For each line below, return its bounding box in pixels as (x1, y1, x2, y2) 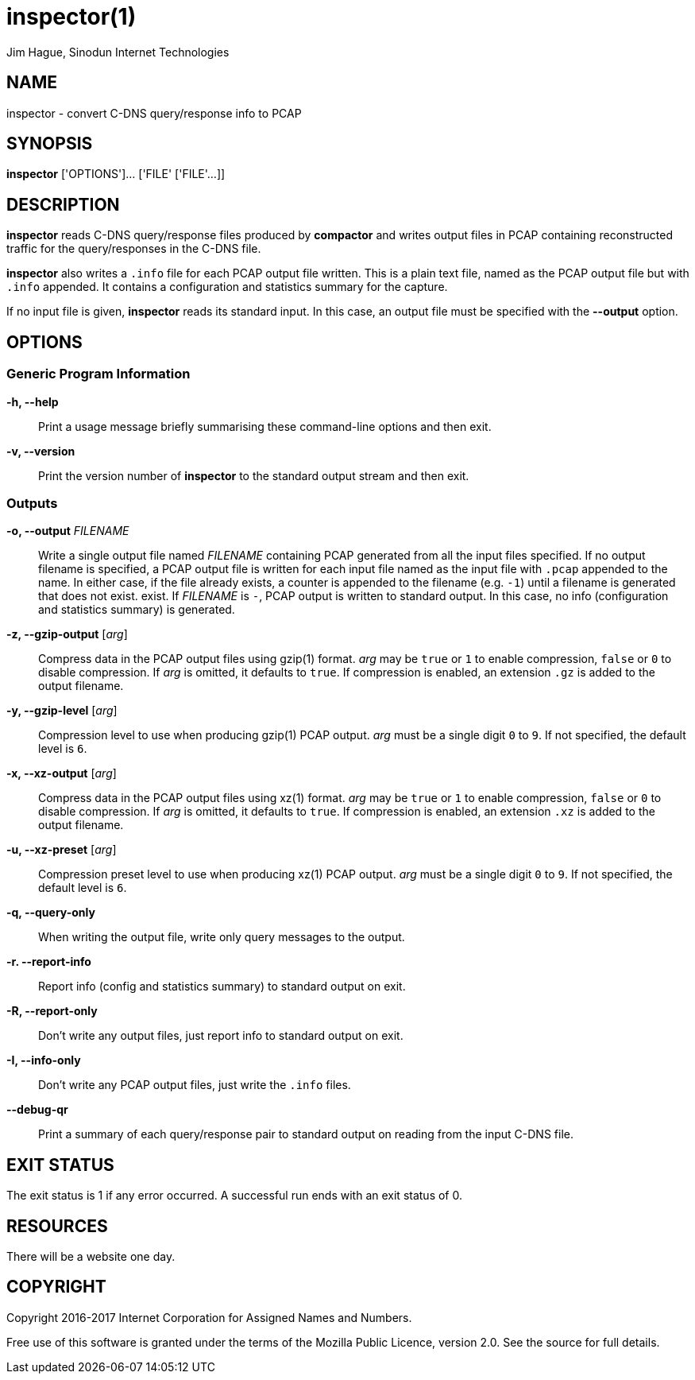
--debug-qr (6, 1103, 68, 1117)
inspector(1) (6, 3, 137, 30)
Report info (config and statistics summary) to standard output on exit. (38, 979, 406, 994)
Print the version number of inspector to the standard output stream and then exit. (38, 468, 469, 483)
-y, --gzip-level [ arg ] (6, 704, 118, 718)
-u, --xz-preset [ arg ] (6, 843, 117, 857)
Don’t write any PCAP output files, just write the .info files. (38, 1078, 351, 1092)
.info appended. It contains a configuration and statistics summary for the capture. (6, 280, 448, 294)
